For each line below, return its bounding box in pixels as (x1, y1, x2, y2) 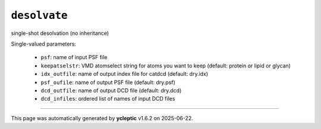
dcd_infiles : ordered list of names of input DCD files (40, 95, 175, 102)
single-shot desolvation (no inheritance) (11, 30, 109, 37)
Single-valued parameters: (11, 40, 77, 47)
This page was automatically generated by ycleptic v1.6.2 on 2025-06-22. (11, 114, 193, 121)
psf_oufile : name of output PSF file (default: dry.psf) (40, 79, 175, 86)
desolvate (11, 9, 68, 22)
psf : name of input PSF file (40, 54, 108, 61)
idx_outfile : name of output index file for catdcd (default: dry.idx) (40, 70, 208, 78)
